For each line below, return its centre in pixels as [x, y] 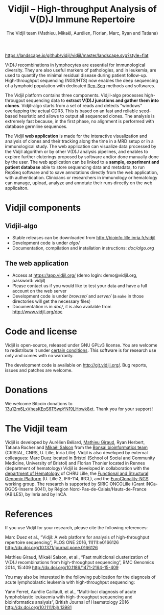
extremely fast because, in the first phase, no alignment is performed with [80, 121]
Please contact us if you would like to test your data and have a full [80, 286]
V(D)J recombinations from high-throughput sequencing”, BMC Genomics [80, 562]
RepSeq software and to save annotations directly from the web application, [82, 172]
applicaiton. [17, 188]
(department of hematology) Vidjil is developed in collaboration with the [77, 468]
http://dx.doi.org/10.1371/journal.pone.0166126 [51, 547]
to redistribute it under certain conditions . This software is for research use [81, 350]
